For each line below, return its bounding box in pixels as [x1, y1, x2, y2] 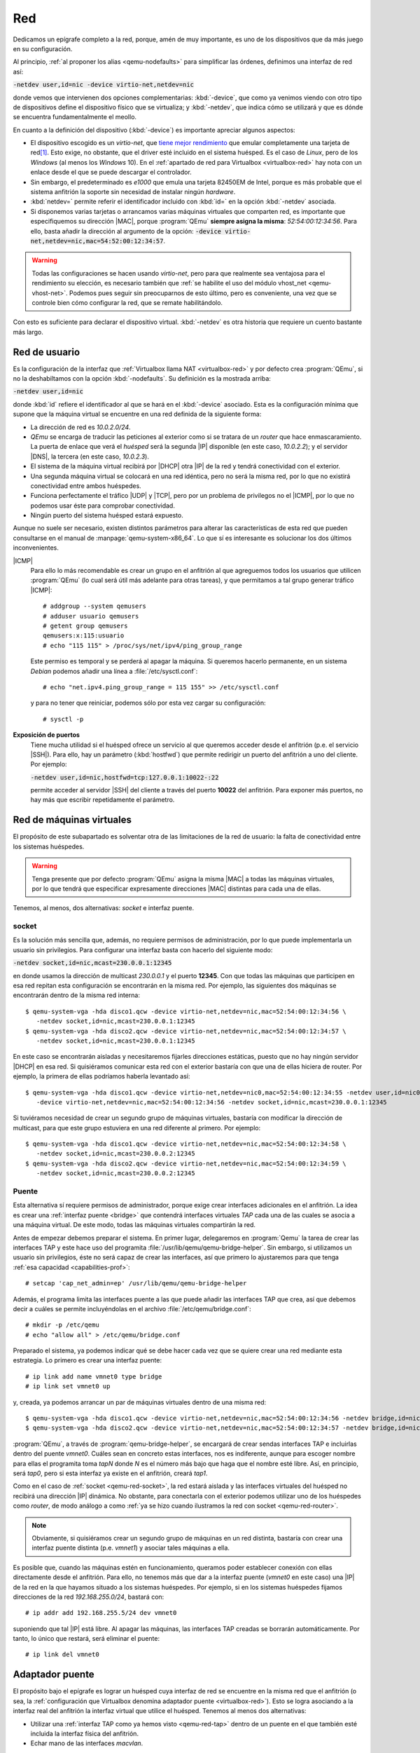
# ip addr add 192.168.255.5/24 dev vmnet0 [25, 1609, 177, 1617]
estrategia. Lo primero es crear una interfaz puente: [13, 1356, 162, 1365]
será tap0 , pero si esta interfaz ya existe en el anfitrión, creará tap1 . [13, 1469, 208, 1477]
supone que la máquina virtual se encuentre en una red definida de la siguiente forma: [13, 410, 262, 419]
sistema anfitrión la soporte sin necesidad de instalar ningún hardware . [30, 188, 236, 196]
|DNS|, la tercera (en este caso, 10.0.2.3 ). [30, 452, 150, 461]
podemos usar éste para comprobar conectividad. [30, 501, 175, 510]
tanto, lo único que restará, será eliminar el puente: [13, 1634, 160, 1643]
